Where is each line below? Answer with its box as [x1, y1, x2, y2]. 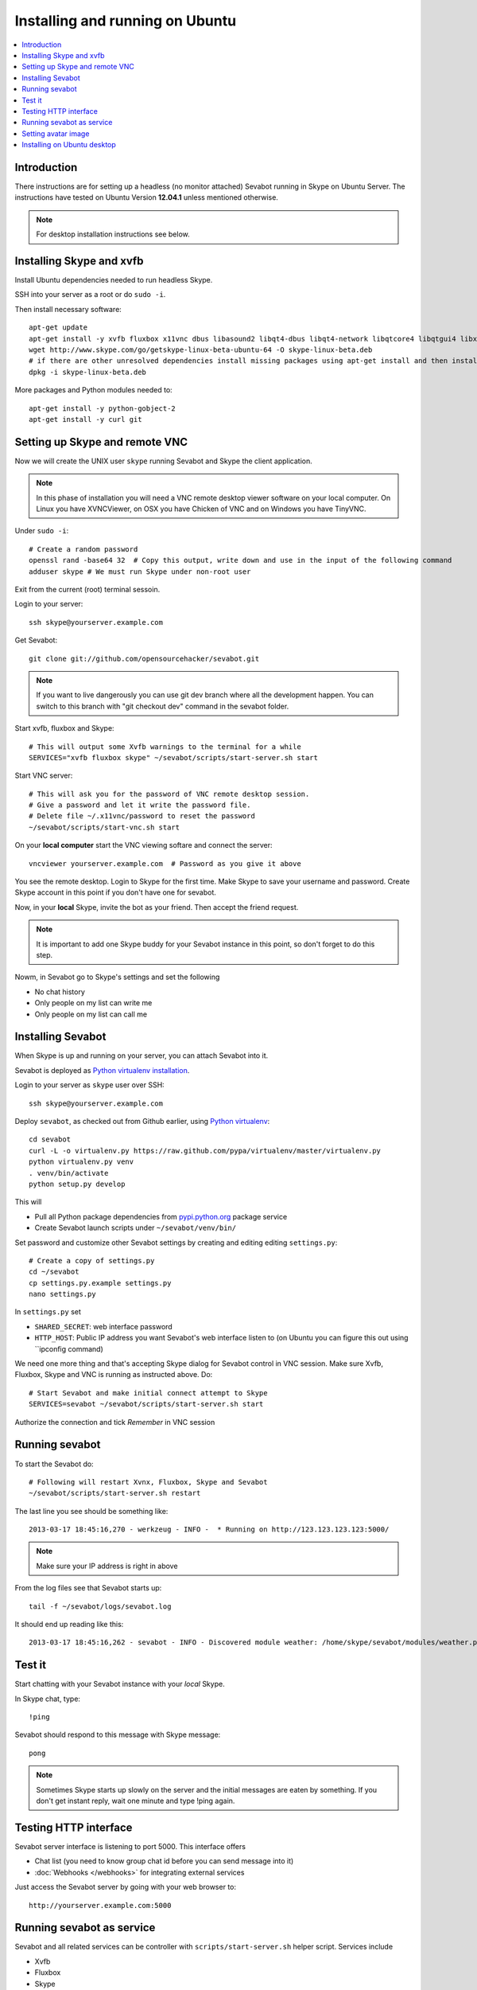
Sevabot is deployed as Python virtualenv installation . [14, 1065, 190, 1075]
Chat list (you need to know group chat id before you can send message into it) [34, 1856, 294, 1866]
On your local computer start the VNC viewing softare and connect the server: [14, 841, 273, 850]
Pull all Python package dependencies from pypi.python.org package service [34, 1212, 288, 1221]
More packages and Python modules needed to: [14, 385, 173, 395]
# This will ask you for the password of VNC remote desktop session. [29, 789, 310, 798]
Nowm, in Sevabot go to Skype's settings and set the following [14, 972, 220, 982]
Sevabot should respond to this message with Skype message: [14, 1730, 221, 1739]
